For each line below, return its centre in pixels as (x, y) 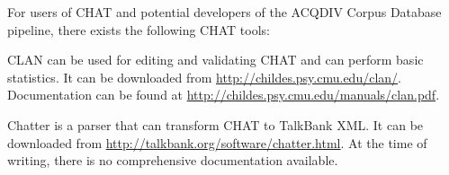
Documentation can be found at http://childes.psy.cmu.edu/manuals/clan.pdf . (224, 95)
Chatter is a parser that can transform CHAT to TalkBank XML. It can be (216, 124)
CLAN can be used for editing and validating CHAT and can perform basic (216, 60)
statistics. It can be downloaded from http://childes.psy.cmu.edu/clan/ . (204, 77)
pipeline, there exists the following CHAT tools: (139, 29)
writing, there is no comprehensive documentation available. (173, 160)
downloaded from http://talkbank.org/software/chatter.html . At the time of (217, 142)
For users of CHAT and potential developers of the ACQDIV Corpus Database (224, 12)
